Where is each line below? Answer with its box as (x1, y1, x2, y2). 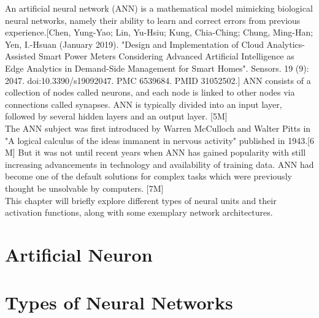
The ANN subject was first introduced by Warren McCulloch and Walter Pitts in (5, 121, 311, 134)
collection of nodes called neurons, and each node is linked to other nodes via (5, 86, 295, 99)
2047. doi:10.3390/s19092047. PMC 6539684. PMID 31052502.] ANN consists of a (5, 74, 311, 86)
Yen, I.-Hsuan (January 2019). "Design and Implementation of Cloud (5, 37, 264, 50)
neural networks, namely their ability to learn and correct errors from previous (5, 13, 301, 26)
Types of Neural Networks (5, 290, 233, 315)
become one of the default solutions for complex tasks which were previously (5, 170, 292, 183)
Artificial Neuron (5, 241, 153, 267)
